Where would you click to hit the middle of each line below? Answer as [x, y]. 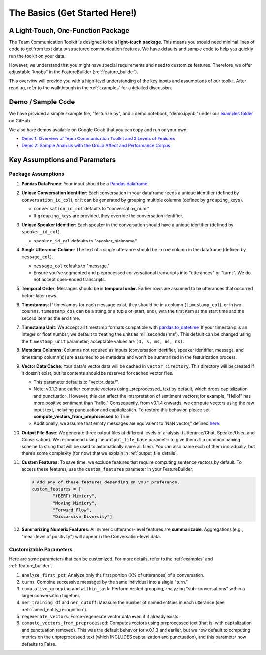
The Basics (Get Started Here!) [73, 13]
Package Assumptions [37, 174]
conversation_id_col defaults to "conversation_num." [92, 209]
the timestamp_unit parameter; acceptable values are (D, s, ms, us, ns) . [103, 341]
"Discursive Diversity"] [83, 517]
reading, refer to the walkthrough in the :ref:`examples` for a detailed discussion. [91, 88]
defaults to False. [39, 644]
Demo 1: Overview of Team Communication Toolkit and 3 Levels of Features [98, 138]
